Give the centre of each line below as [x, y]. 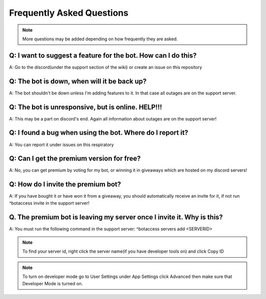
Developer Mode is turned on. [53, 283]
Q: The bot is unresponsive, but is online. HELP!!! [86, 107]
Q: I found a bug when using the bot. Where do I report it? [99, 133]
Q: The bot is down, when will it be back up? [78, 81]
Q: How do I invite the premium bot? [65, 184]
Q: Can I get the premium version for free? [75, 159]
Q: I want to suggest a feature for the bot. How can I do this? [103, 55]
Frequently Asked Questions [69, 13]
